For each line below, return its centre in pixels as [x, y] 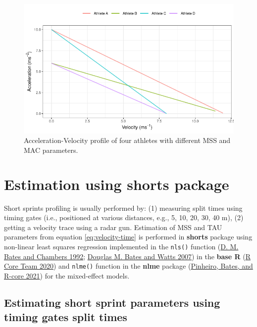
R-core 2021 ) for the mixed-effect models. [67, 275]
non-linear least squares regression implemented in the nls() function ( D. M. [121, 247]
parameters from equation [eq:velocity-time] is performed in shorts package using [128, 237]
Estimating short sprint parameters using [112, 302]
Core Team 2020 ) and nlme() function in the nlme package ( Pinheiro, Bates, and [128, 266]
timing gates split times [66, 317]
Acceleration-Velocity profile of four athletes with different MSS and [127, 140]
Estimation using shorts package [117, 184]
